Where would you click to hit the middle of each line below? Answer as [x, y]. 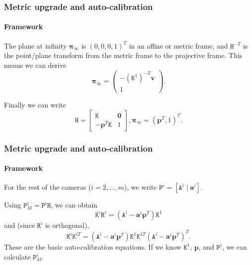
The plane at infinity [35, 45]
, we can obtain [74, 205]
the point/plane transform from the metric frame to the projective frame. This [123, 55]
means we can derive [35, 65]
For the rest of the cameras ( [48, 187]
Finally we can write [35, 105]
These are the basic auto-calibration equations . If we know [93, 246]
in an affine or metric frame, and [178, 45]
